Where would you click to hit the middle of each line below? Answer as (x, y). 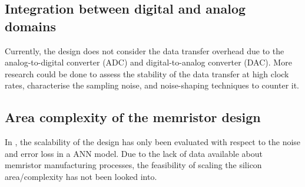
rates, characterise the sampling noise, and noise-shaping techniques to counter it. (152, 85)
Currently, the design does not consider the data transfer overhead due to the (145, 50)
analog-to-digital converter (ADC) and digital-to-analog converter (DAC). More (148, 62)
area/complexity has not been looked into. (81, 176)
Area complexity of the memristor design (133, 117)
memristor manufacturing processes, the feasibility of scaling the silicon (133, 165)
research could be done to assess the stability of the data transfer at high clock (147, 73)
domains (31, 26)
